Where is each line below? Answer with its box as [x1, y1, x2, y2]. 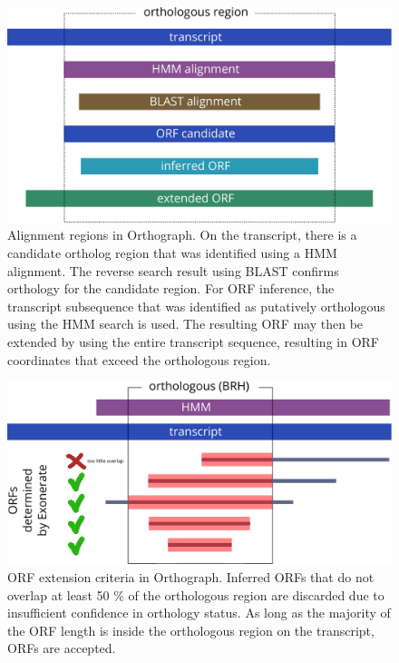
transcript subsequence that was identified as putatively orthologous [7, 296, 385, 315]
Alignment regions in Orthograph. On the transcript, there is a [7, 225, 357, 244]
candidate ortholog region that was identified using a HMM [7, 243, 337, 262]
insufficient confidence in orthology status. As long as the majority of [7, 603, 391, 622]
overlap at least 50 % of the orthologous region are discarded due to [7, 585, 384, 604]
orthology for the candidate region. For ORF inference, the [7, 279, 335, 298]
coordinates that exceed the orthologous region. [7, 350, 271, 369]
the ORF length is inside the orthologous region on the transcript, [7, 620, 375, 639]
